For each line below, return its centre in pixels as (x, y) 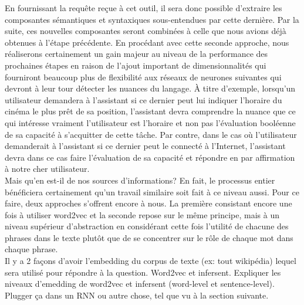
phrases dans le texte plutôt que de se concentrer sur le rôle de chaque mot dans (149, 237)
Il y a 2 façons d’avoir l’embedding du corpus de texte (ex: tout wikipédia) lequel (151, 261)
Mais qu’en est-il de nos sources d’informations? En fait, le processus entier (140, 180)
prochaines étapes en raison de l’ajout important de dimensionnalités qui (136, 65)
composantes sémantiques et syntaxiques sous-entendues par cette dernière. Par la (152, 19)
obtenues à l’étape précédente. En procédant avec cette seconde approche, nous (147, 42)
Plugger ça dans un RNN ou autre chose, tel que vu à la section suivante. (137, 295)
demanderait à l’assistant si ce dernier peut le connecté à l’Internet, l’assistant (145, 146)
